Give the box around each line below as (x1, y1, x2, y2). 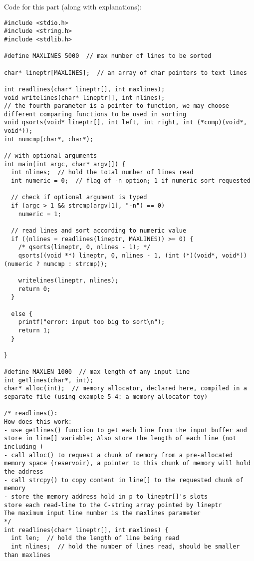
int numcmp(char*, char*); (4, 135, 93, 143)
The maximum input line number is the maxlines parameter (4, 510, 201, 517)
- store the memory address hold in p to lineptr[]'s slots (4, 493, 208, 500)
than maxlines (4, 551, 51, 559)
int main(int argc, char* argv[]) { (4, 160, 126, 168)
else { (11, 310, 33, 317)
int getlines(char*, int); (4, 376, 93, 384)
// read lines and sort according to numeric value (11, 227, 187, 234)
